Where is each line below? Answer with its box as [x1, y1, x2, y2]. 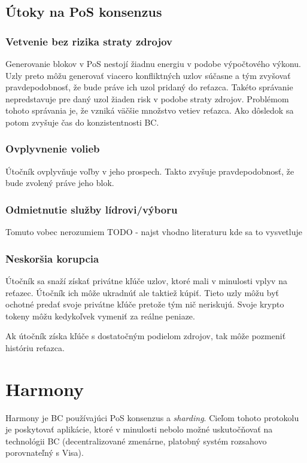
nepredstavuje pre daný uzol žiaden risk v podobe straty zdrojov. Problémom [5, 92, 289, 105]
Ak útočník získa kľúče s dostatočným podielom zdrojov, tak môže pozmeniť [5, 330, 286, 342]
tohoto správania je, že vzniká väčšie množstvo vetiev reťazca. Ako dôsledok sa [5, 104, 294, 117]
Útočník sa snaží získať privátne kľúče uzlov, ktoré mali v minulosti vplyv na [5, 275, 287, 287]
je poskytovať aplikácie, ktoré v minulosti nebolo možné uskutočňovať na [5, 423, 273, 435]
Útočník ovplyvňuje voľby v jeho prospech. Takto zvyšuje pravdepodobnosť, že [5, 165, 294, 177]
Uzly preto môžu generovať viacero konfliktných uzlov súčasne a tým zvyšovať [5, 69, 291, 81]
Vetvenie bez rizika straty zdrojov [5, 33, 172, 48]
